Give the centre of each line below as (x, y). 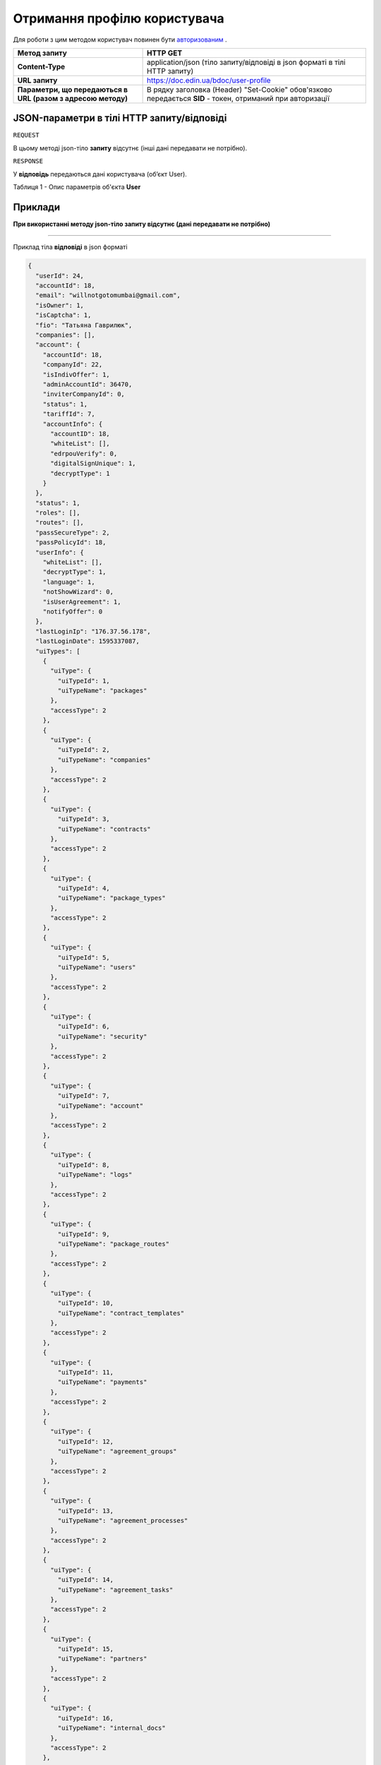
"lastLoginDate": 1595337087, (88, 641)
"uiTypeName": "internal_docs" (111, 1728)
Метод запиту (42, 53)
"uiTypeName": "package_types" (111, 898)
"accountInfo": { (73, 424)
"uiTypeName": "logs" (95, 1175)
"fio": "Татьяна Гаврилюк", (84, 325)
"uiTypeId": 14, (86, 1580)
